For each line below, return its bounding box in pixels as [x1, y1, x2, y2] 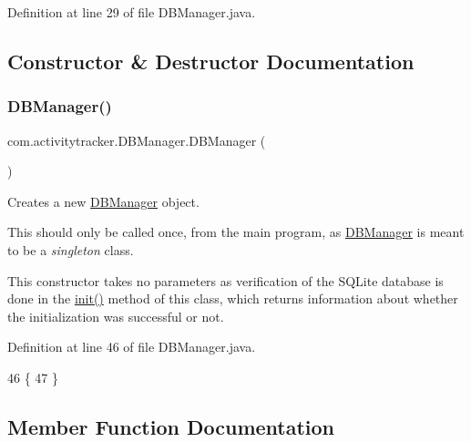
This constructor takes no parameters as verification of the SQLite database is [7, 271, 444, 290]
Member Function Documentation [7, 412, 335, 440]
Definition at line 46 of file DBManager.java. [7, 337, 256, 356]
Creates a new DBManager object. [7, 191, 200, 211]
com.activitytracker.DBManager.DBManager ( [7, 130, 266, 149]
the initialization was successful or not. [7, 306, 224, 325]
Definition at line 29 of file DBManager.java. [7, 3, 256, 21]
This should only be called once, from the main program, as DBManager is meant [7, 222, 465, 242]
